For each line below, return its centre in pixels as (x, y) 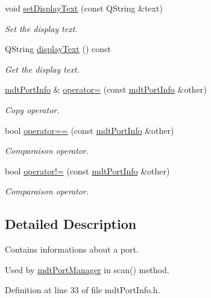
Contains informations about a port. (72, 249)
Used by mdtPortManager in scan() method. (87, 269)
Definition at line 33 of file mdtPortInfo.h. (83, 290)
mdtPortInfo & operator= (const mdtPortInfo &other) (106, 89)
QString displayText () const (58, 49)
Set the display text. (41, 28)
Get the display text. (42, 69)
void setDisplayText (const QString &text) (84, 8)
